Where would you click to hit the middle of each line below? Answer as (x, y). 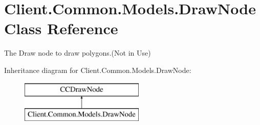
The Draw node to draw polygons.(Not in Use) (78, 53)
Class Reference (61, 28)
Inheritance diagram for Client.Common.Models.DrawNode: (98, 70)
